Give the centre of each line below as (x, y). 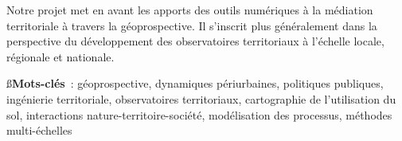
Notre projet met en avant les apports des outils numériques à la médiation (190, 10)
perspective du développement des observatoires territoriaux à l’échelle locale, (195, 41)
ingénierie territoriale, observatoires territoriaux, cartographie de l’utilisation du (201, 98)
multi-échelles (39, 130)
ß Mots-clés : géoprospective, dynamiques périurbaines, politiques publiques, (195, 83)
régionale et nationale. (60, 56)
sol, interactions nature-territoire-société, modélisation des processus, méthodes (199, 114)
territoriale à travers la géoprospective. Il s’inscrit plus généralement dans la (192, 25)
